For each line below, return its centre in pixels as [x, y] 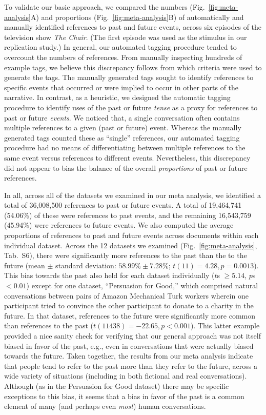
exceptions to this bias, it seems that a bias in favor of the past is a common [124, 396]
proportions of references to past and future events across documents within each [131, 235]
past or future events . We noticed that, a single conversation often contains [122, 117]
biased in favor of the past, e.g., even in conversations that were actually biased [129, 345]
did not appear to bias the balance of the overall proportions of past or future [126, 167]
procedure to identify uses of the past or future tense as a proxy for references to [131, 107]
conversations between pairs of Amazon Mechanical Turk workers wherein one [126, 295]
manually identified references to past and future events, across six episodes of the [133, 27]
